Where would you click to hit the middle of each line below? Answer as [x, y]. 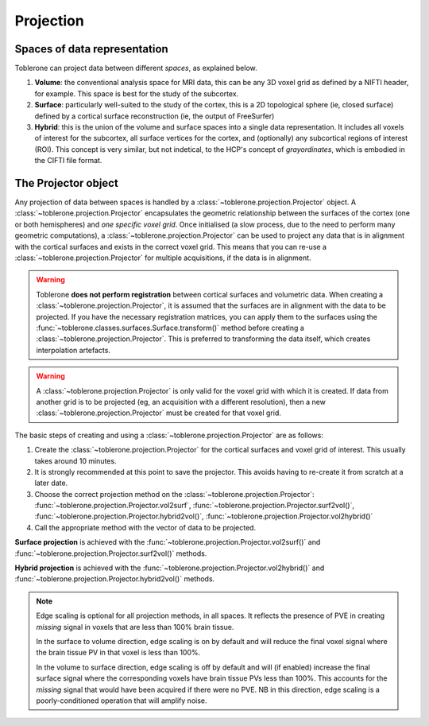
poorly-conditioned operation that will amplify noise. [122, 701]
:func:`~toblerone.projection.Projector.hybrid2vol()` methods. [115, 579]
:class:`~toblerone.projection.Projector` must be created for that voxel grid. [158, 413]
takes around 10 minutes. [75, 460]
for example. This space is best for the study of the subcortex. [137, 93]
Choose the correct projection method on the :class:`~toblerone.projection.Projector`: [174, 494]
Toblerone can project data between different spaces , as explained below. [136, 68]
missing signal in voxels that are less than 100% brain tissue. [135, 627]
